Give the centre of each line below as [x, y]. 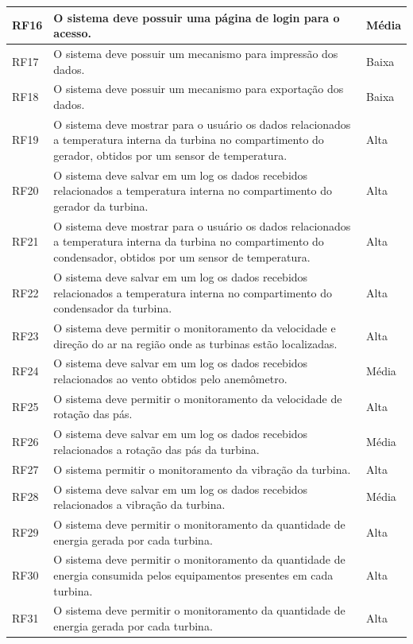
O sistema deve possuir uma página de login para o [197, 17]
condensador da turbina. [113, 308]
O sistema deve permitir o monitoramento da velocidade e [195, 327]
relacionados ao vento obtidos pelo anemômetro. [170, 378]
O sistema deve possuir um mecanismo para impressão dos [196, 53]
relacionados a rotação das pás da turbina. [156, 449]
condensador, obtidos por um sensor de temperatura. [182, 257]
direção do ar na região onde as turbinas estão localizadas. [195, 343]
